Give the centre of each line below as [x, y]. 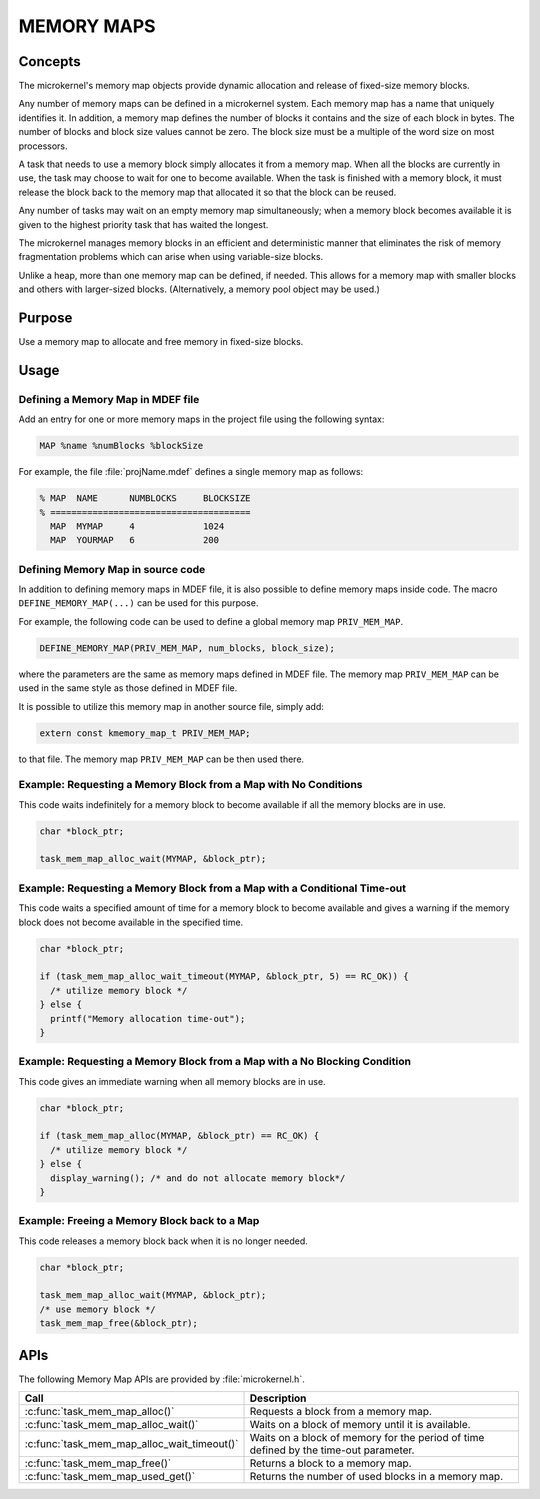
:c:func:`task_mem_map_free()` [98, 1463]
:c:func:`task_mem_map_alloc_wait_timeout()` [131, 1444]
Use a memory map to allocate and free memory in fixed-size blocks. [161, 342]
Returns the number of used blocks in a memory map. [376, 1477]
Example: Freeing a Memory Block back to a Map [139, 1221]
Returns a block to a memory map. [330, 1463]
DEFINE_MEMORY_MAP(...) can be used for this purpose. [138, 603]
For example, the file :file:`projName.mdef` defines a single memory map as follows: [191, 472]
